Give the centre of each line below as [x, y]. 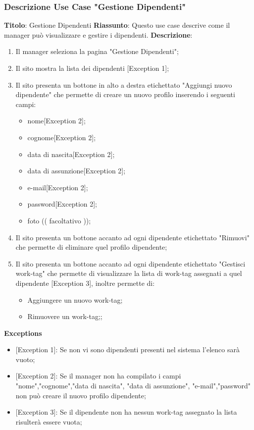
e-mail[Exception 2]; [58, 187]
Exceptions [23, 333]
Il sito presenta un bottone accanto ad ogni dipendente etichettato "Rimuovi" [132, 237]
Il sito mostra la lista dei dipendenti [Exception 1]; [92, 68]
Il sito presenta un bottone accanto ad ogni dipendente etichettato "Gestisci [130, 263]
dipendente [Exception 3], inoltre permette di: [85, 283]
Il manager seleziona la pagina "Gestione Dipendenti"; [97, 51]
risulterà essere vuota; [49, 421]
